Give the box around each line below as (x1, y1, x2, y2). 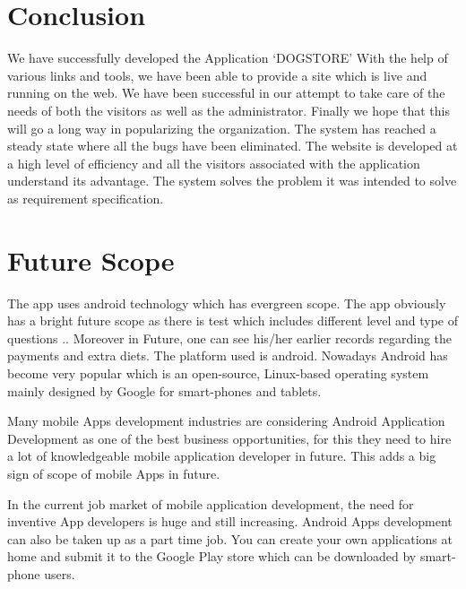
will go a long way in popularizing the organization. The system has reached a (7, 118, 436, 137)
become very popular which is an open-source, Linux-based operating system (7, 363, 429, 382)
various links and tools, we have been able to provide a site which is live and (7, 65, 427, 84)
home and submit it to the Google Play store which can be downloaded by (7, 547, 417, 566)
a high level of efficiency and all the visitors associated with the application (7, 153, 420, 172)
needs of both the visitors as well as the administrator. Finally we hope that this (7, 100, 450, 119)
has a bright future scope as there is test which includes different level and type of (7, 311, 459, 330)
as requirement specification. (7, 188, 164, 207)
